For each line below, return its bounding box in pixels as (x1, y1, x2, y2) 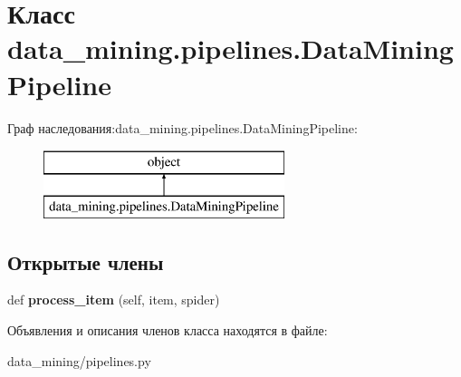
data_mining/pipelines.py (7, 351, 151, 370)
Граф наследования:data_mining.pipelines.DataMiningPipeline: (7, 118, 358, 137)
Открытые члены (7, 247, 164, 275)
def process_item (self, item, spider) (7, 290, 220, 309)
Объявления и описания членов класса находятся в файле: (7, 321, 328, 340)
